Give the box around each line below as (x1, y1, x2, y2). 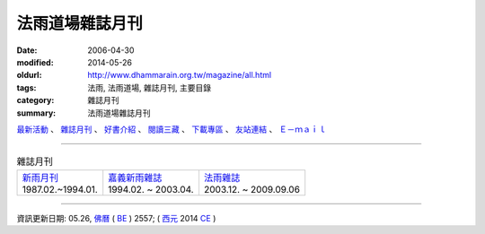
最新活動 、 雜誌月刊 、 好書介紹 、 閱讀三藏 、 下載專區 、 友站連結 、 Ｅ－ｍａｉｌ (16, 124, 327, 134)
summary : (16, 108, 57, 118)
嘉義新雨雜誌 (108, 171, 163, 184)
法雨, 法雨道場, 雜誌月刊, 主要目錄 (87, 82, 211, 93)
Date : (16, 45, 38, 56)
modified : (16, 56, 54, 67)
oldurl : (16, 70, 42, 81)
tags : (16, 82, 37, 93)
